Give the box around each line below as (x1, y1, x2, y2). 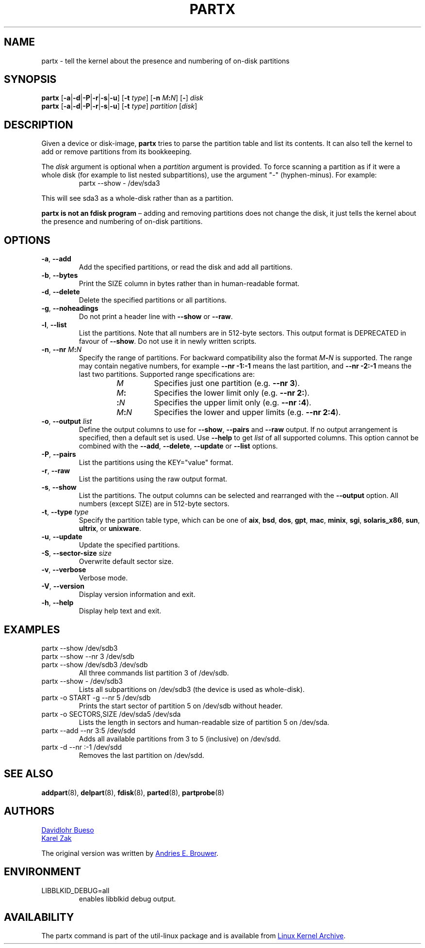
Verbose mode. (79, 574, 128, 582)
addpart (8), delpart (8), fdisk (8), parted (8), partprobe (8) (41, 788, 225, 797)
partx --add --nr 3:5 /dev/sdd (41, 726, 135, 735)
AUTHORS (4, 805, 55, 818)
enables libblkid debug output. (79, 894, 176, 903)
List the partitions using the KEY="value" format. (79, 458, 233, 467)
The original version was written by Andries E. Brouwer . (41, 849, 219, 857)
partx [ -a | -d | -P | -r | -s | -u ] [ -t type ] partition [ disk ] (41, 102, 197, 111)
